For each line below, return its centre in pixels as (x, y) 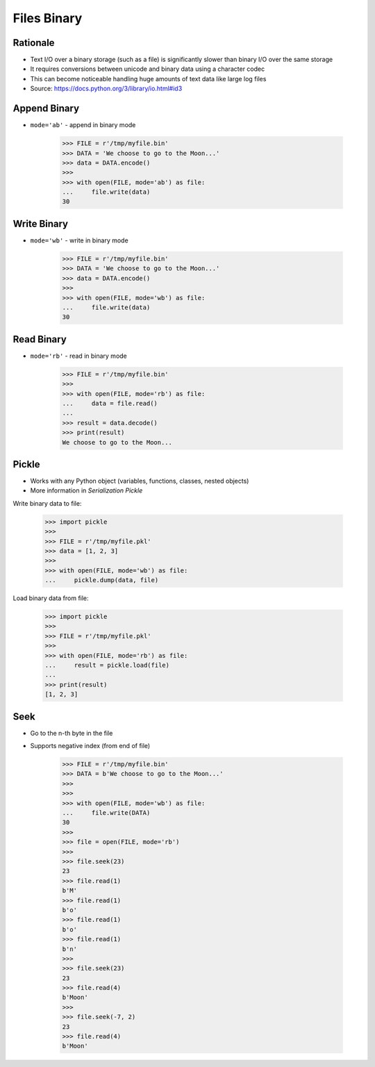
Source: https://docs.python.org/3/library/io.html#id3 (106, 89)
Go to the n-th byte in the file (72, 733)
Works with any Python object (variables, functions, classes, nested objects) (140, 481)
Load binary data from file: (51, 598)
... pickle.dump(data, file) (102, 580)
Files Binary (48, 18)
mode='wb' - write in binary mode (79, 240)
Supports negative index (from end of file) (90, 746)
